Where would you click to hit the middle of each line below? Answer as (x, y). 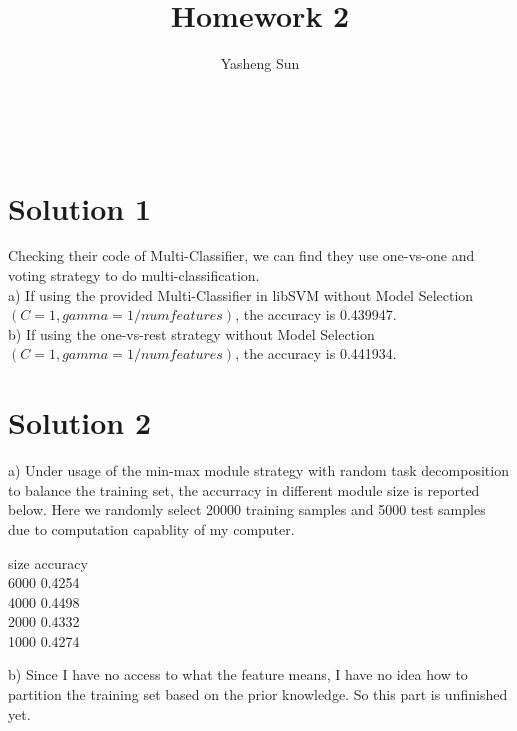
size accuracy (48, 562)
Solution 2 (80, 422)
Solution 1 (80, 207)
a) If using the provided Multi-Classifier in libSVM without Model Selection (241, 294)
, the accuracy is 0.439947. (316, 314)
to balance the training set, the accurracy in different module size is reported (244, 489)
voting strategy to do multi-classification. (134, 275)
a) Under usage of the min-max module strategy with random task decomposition (258, 470)
